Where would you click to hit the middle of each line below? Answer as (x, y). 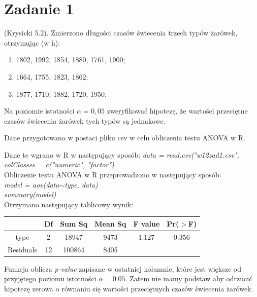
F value (147, 223)
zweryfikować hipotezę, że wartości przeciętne (177, 111)
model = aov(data (32, 184)
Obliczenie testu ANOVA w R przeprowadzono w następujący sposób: (113, 175)
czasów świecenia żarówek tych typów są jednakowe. (85, 120)
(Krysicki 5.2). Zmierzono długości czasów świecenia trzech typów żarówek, (121, 33)
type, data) (81, 184)
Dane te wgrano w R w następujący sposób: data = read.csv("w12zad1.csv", (122, 154)
